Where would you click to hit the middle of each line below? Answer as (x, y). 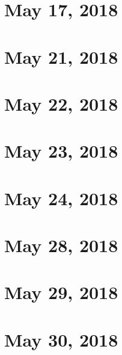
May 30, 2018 (61, 339)
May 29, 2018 (61, 292)
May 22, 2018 (61, 103)
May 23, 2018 (61, 151)
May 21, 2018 (61, 56)
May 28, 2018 (61, 245)
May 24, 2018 (61, 198)
